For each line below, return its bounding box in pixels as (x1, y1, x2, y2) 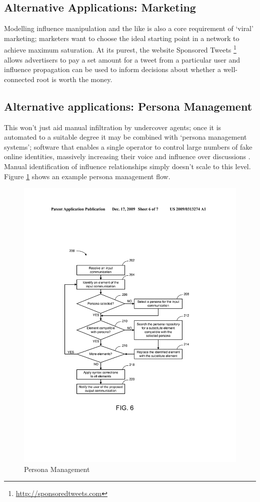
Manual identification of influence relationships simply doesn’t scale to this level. (4, 161, 251, 171)
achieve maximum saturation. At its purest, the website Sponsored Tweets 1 (4, 43, 236, 55)
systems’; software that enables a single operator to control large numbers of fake (4, 141, 252, 152)
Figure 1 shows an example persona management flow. (4, 171, 170, 181)
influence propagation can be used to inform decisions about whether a (4, 64, 221, 75)
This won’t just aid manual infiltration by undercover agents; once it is (4, 122, 221, 132)
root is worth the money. (36, 74, 112, 84)
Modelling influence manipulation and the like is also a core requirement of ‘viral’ (4, 23, 253, 34)
